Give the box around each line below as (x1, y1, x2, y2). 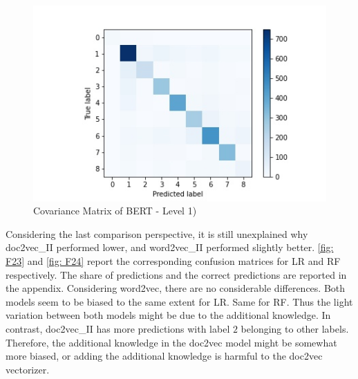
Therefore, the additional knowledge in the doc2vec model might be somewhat (6, 335, 337, 349)
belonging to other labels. (241, 322, 349, 335)
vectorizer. (6, 362, 50, 376)
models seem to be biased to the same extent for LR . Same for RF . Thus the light (6, 294, 353, 308)
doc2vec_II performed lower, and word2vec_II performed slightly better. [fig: (6, 240, 334, 255)
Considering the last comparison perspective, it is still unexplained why (6, 226, 308, 241)
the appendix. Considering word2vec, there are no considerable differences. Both (6, 281, 346, 295)
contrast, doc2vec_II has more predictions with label (6, 322, 230, 335)
